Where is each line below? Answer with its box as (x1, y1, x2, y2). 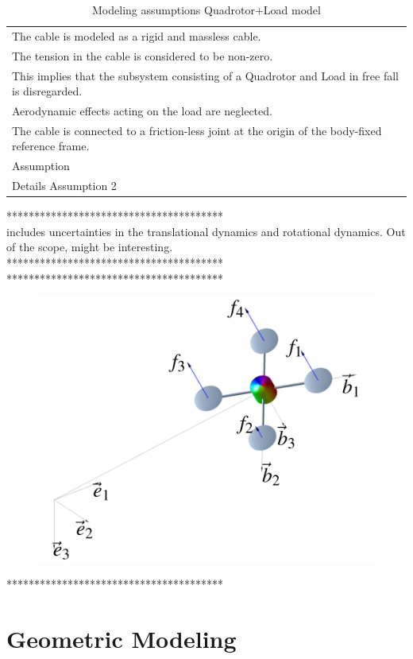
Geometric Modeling (6, 622, 237, 655)
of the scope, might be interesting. (6, 238, 173, 255)
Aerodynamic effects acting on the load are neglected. (12, 102, 272, 118)
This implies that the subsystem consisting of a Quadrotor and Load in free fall (12, 67, 399, 83)
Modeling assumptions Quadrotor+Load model (92, 2, 321, 17)
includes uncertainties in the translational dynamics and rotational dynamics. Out (6, 223, 406, 239)
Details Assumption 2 (12, 177, 117, 194)
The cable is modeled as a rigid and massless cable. (12, 27, 261, 44)
